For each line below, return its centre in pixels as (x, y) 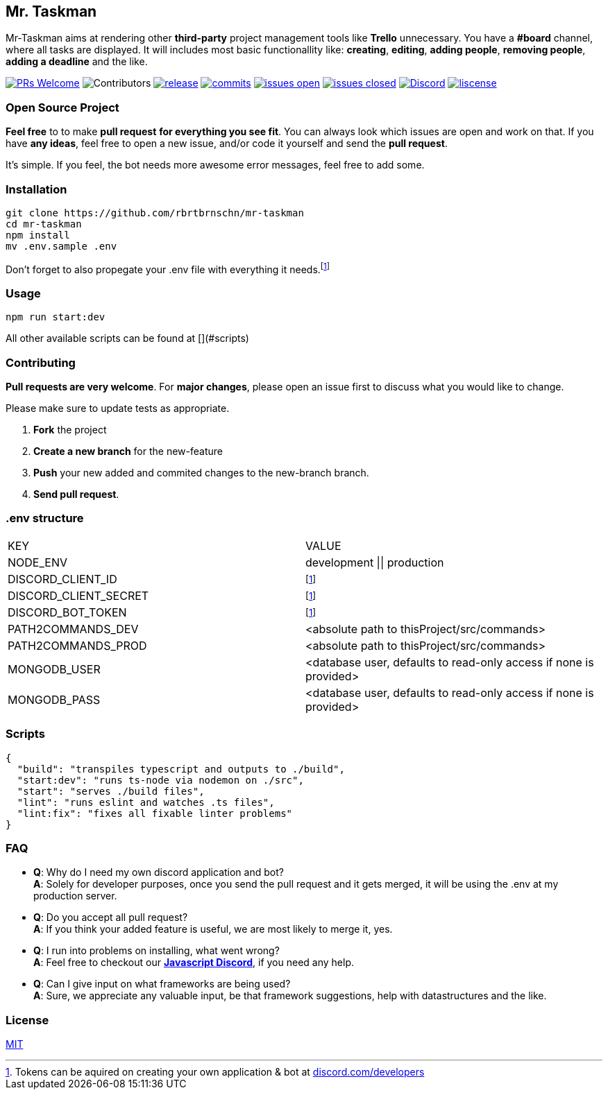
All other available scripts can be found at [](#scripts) (127, 338)
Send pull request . (76, 494)
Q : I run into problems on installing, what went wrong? (157, 951)
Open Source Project (62, 107)
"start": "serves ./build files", (111, 791)
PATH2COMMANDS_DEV (73, 629)
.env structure (45, 518)
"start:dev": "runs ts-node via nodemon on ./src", (160, 780)
